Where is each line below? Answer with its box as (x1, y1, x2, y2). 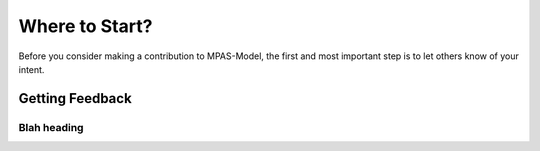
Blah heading (18, 120, 84, 134)
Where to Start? (18, 15, 153, 37)
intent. (18, 63, 45, 75)
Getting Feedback (18, 90, 132, 107)
